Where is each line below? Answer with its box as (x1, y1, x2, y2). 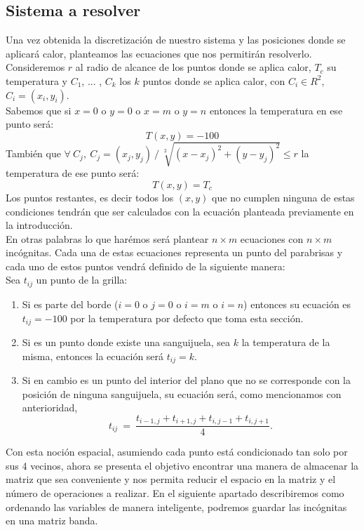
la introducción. (6, 218, 73, 232)
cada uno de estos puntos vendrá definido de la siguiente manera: (6, 258, 285, 273)
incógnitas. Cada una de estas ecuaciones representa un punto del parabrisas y (6, 245, 343, 260)
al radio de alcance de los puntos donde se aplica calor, (75, 60, 311, 74)
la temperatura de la (241, 334, 330, 349)
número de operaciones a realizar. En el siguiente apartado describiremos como (6, 486, 344, 501)
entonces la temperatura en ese (209, 102, 343, 117)
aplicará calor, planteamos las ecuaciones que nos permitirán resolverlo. (6, 46, 312, 60)
